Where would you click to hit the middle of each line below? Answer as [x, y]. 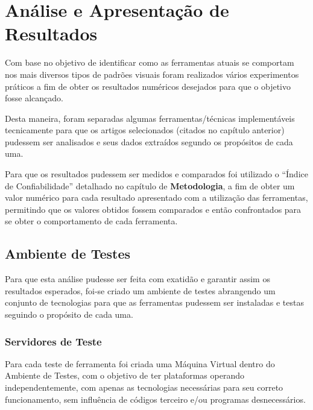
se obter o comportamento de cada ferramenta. [91, 221]
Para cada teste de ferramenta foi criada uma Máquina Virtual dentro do [140, 363]
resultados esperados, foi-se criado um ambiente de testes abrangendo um [140, 290]
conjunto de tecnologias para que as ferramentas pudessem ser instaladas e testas [154, 302]
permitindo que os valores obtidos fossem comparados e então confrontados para [153, 209]
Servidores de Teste [53, 341]
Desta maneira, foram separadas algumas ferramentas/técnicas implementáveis [150, 118]
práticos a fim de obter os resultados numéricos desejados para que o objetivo [148, 86]
